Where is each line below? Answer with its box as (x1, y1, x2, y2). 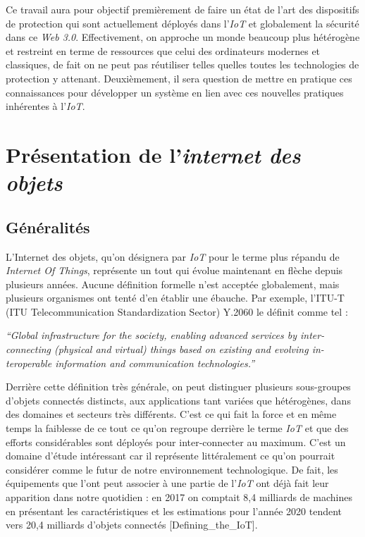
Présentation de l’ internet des (6, 140, 301, 169)
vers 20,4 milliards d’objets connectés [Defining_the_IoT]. (6, 517, 258, 532)
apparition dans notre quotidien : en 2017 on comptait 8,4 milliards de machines (6, 490, 352, 505)
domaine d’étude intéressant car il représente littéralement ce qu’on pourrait (6, 448, 335, 463)
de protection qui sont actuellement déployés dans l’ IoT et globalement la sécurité (6, 16, 359, 30)
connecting (6, 342, 51, 357)
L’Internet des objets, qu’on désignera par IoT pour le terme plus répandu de (6, 249, 340, 264)
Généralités (6, 216, 90, 237)
